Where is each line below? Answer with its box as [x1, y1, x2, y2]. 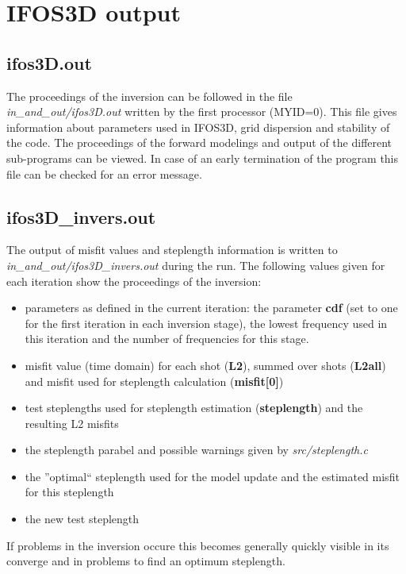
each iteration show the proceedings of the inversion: [6, 272, 262, 289]
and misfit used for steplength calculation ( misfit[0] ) [25, 372, 284, 389]
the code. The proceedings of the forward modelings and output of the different [6, 134, 393, 151]
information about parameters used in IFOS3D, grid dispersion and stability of [6, 118, 390, 135]
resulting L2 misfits [25, 414, 119, 431]
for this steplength [25, 483, 114, 500]
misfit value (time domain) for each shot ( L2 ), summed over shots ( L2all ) [25, 356, 386, 373]
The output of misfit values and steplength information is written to [6, 241, 338, 258]
